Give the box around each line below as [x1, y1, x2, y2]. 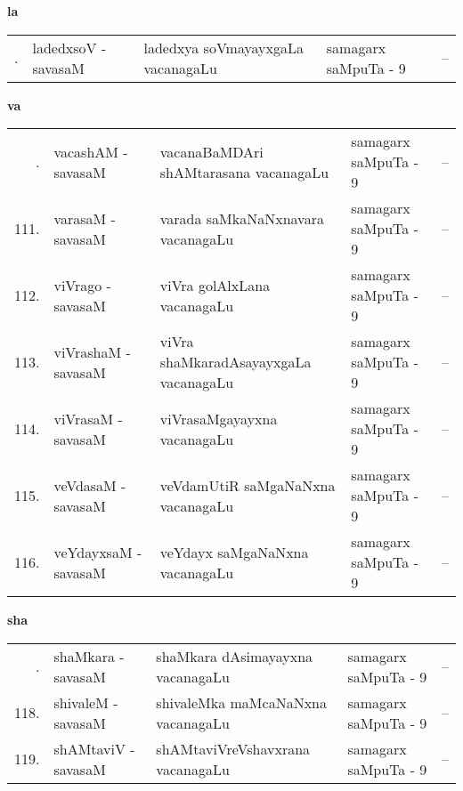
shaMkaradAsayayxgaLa [159, 351, 312, 373]
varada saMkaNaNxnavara [159, 207, 324, 229]
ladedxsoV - [32, 36, 107, 58]
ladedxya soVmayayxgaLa [143, 36, 304, 58]
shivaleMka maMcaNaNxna [156, 691, 327, 713]
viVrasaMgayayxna [159, 408, 278, 429]
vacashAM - [53, 141, 128, 162]
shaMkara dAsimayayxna [156, 645, 313, 666]
